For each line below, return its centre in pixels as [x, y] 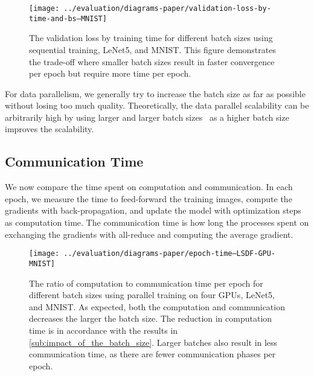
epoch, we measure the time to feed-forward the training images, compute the [149, 198]
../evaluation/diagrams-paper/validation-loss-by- [167, 8]
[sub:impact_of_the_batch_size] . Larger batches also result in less [153, 342]
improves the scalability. [50, 129]
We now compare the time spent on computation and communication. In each [149, 187]
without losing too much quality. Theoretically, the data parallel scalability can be [157, 105]
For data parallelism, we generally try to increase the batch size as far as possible [155, 93]
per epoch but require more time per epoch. [110, 73]
